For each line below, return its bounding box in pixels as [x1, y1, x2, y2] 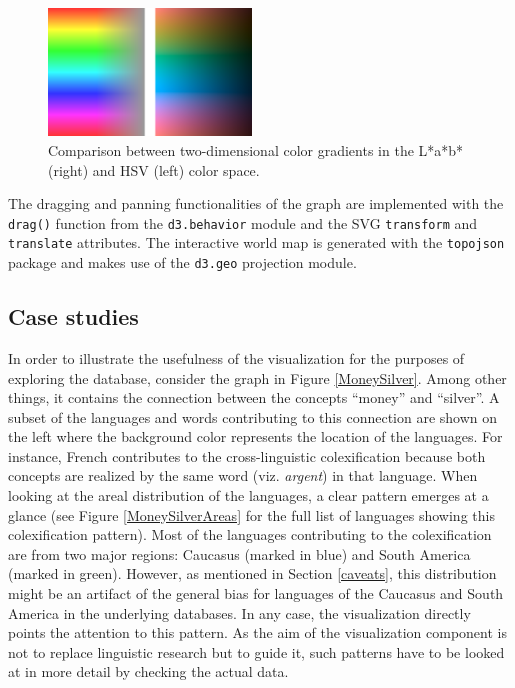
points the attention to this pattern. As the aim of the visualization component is [8, 622, 507, 643]
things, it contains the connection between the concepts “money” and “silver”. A [8, 387, 500, 408]
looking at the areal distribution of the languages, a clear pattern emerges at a [8, 485, 489, 506]
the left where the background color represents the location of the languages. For [8, 426, 503, 447]
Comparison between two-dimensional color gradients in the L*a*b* [48, 139, 464, 160]
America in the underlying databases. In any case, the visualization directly [8, 602, 471, 623]
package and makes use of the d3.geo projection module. [8, 252, 357, 273]
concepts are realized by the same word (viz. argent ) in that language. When [8, 465, 478, 486]
